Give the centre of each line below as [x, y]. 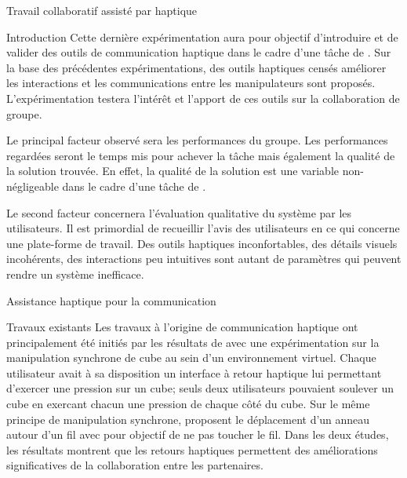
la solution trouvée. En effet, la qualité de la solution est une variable [173, 171]
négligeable [33, 186]
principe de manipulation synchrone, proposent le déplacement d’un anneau [188, 419]
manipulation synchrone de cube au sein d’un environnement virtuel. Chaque [191, 358]
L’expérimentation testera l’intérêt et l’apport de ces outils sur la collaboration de [203, 98]
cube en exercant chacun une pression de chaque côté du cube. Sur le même [188, 404]
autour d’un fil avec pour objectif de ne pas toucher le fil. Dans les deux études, [198, 434]
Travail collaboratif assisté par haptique [102, 10]
